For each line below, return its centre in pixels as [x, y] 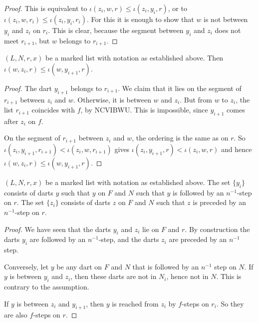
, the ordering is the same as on [180, 138]
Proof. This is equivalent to [46, 8]
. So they [230, 303]
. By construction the [217, 229]
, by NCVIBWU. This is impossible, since [144, 110]
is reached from [135, 303]
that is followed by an [166, 266]
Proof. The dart [28, 88]
